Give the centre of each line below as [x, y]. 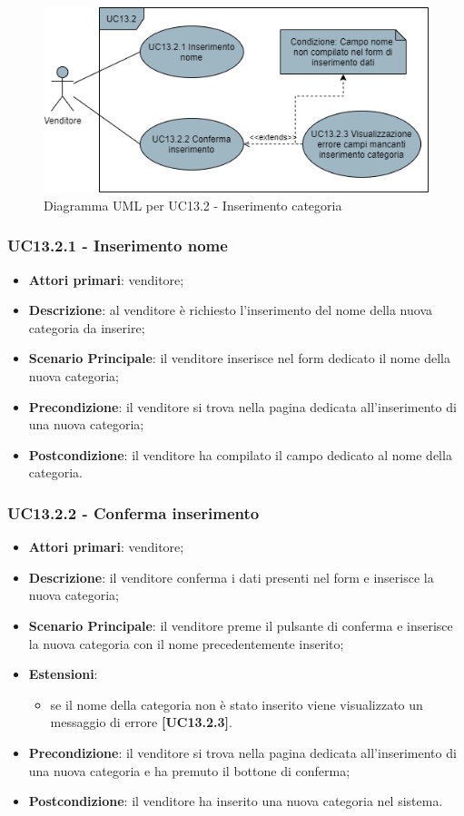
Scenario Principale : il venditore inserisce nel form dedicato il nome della [239, 358]
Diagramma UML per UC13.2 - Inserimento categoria [193, 205]
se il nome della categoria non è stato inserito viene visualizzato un [237, 704]
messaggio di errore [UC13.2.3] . [141, 722]
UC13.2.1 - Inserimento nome [118, 246]
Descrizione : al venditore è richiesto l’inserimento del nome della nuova [230, 310]
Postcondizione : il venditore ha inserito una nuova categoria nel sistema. [236, 801]
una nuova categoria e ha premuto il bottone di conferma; [189, 770]
